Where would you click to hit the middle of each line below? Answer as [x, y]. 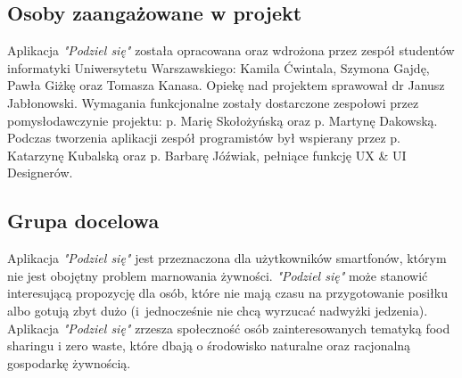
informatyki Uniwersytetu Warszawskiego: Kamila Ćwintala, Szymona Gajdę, [219, 67]
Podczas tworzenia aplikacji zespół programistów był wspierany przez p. [204, 138]
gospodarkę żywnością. [69, 362]
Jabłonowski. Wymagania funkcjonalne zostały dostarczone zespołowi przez [213, 102]
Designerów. [40, 173]
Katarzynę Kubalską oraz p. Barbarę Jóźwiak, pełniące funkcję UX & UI [207, 155]
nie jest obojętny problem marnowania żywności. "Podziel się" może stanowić [218, 275]
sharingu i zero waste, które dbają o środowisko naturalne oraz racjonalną [209, 345]
